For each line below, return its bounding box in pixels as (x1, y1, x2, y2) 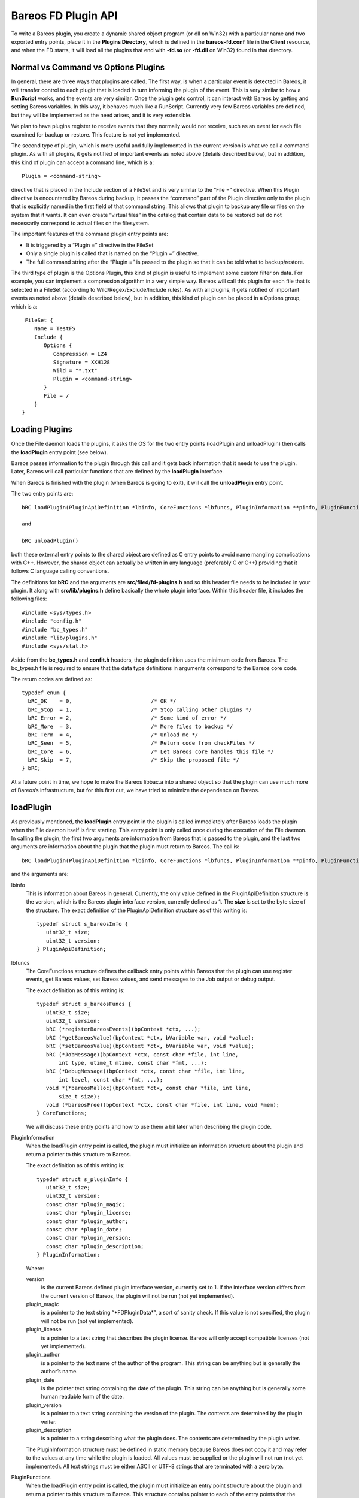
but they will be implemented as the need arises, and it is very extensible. (11, 111, 192, 119)
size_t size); (59, 1093, 100, 1100)
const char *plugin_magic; (45, 1201, 126, 1207)
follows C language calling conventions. (11, 567, 109, 575)
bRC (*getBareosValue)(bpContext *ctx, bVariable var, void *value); (45, 1034, 254, 1041)
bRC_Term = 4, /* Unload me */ (28, 731, 199, 738)
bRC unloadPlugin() (22, 537, 79, 545)
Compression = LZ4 (53, 351, 107, 357)
